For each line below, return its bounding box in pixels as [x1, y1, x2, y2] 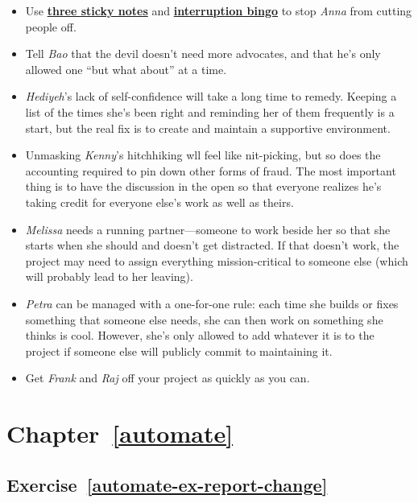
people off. [25, 18, 77, 35]
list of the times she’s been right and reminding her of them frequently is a [25, 103, 395, 120]
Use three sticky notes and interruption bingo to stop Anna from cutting [25, 2, 412, 19]
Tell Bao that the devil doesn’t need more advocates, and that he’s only [25, 45, 381, 62]
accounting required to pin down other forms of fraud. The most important [25, 162, 396, 179]
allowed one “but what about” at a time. [25, 60, 227, 77]
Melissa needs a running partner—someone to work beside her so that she [25, 221, 391, 237]
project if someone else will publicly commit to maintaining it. [25, 342, 333, 359]
